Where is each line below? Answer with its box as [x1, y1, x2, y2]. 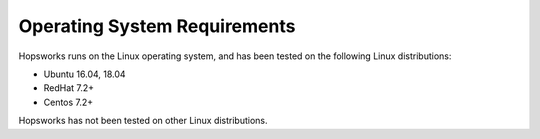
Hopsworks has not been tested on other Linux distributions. [18, 115, 269, 127]
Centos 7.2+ [43, 96, 94, 108]
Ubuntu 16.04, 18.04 [43, 68, 126, 80]
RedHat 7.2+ [43, 82, 95, 94]
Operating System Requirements [18, 15, 296, 37]
